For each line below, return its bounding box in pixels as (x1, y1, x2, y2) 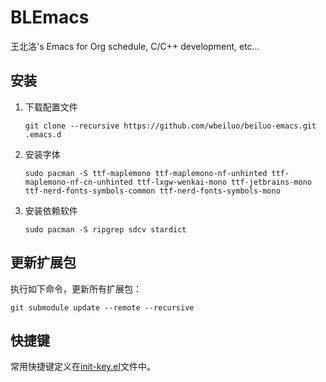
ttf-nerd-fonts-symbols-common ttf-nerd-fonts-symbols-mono (24, 186, 281, 196)
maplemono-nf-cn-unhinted (24, 177, 133, 187)
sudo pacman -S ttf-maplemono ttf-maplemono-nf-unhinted (24, 168, 268, 178)
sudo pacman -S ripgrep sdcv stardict (24, 224, 187, 235)
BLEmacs (10, 6, 90, 29)
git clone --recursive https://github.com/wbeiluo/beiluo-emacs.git (24, 121, 317, 131)
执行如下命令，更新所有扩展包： (10, 282, 142, 295)
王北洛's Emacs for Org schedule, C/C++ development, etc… (10, 40, 260, 52)
